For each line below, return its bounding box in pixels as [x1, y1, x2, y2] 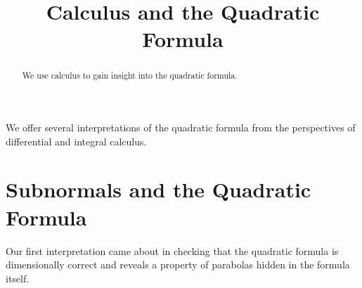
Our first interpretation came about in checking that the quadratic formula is [6, 243, 339, 258]
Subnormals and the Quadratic [6, 175, 311, 204]
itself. [6, 270, 30, 285]
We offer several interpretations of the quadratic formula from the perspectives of [6, 120, 356, 135]
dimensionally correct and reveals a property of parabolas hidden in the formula [6, 257, 350, 272]
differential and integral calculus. [6, 133, 147, 148]
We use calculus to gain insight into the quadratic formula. [22, 70, 238, 81]
